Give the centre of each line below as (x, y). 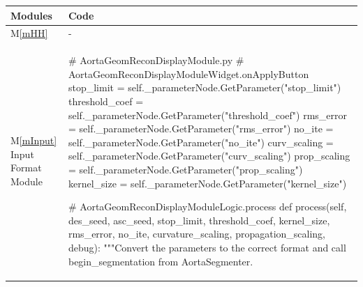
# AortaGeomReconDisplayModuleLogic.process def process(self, (207, 207)
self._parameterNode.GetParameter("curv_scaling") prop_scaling (209, 156)
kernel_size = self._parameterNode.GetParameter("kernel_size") (207, 183)
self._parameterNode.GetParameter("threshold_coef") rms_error (208, 115)
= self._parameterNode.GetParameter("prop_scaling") (185, 169)
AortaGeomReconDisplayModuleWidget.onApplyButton (188, 73)
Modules (31, 15)
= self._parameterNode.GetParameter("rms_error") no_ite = (201, 129)
